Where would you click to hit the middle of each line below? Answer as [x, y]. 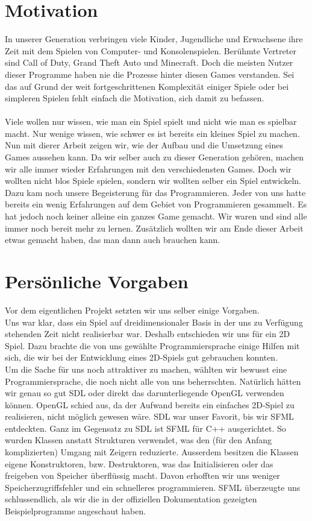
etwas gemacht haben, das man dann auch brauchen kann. [113, 240]
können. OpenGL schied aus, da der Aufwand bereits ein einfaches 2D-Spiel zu [150, 404]
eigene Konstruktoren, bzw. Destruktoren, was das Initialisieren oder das [139, 463]
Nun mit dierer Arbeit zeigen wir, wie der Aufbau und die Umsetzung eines [144, 145]
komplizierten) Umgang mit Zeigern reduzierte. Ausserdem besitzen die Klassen [152, 452]
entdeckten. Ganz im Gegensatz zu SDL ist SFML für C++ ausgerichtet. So [145, 428]
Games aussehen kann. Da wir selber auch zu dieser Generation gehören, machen [154, 157]
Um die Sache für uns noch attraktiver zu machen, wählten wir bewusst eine [146, 369]
